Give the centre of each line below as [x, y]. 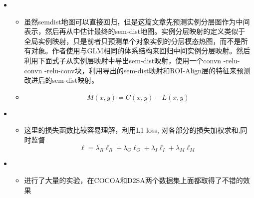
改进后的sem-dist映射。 [61, 80]
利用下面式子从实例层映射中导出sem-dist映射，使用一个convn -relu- [132, 60]
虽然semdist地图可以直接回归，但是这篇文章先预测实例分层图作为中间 [137, 21]
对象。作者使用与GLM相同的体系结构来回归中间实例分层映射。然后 [141, 51]
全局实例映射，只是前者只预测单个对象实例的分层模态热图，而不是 [132, 41]
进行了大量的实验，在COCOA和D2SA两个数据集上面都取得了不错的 [133, 180]
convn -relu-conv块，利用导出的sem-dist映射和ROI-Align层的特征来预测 [137, 70]
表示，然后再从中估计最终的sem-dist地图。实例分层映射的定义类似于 [135, 31]
